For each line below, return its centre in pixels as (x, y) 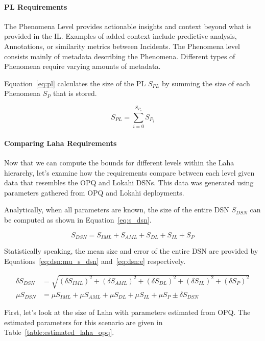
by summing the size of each (206, 83)
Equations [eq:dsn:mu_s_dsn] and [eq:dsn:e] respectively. (95, 261)
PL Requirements (36, 6)
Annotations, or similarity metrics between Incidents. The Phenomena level (122, 46)
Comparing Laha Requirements (61, 143)
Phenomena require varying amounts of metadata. (82, 66)
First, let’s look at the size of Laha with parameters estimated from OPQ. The (127, 312)
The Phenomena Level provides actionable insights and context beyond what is (128, 26)
